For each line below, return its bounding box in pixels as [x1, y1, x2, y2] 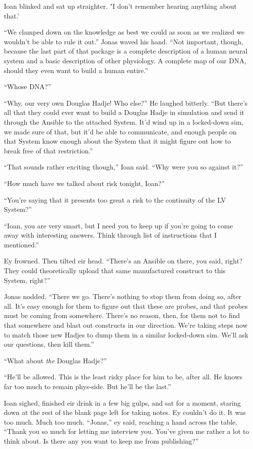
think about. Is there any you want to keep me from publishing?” [4, 435, 199, 446]
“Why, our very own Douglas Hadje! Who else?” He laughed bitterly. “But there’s [4, 97, 248, 108]
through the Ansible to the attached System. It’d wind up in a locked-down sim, [4, 116, 244, 127]
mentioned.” [4, 239, 39, 249]
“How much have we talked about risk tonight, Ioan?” [4, 178, 165, 188]
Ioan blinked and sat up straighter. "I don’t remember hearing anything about [4, 1, 237, 11]
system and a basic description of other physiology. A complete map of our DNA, [4, 55, 247, 65]
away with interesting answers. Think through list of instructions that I [4, 230, 217, 240]
